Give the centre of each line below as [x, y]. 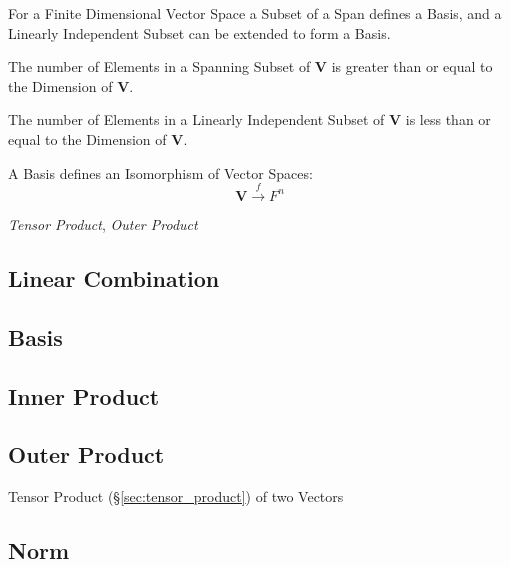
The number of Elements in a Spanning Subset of [159, 66]
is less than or [448, 119]
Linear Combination [114, 277]
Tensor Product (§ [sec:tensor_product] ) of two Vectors [176, 496]
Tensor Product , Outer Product [103, 223]
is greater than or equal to [412, 66]
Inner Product [84, 395]
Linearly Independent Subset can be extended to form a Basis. [199, 32]
